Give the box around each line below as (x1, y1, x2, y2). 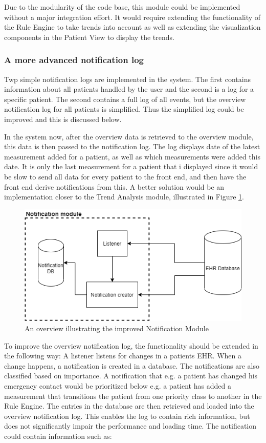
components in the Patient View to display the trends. (4, 31, 174, 42)
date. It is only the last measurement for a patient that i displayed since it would (4, 161, 258, 172)
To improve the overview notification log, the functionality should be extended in (4, 340, 258, 351)
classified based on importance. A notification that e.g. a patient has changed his (4, 370, 258, 381)
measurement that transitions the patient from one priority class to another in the (4, 390, 262, 401)
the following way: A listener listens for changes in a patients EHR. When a (4, 350, 242, 361)
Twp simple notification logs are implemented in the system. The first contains (4, 73, 251, 84)
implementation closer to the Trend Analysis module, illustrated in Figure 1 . (4, 191, 244, 202)
